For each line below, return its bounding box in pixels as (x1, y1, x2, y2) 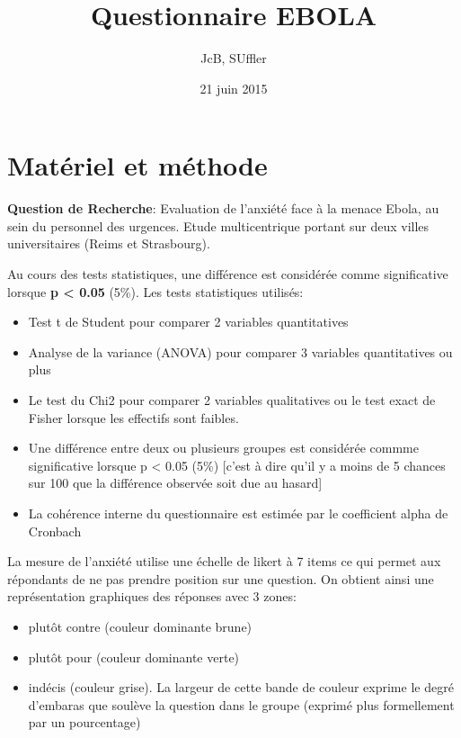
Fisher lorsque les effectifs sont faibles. (28, 408, 239, 427)
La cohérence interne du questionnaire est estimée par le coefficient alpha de (28, 503, 448, 522)
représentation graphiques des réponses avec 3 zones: (7, 587, 297, 606)
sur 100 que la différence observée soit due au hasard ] (28, 473, 323, 492)
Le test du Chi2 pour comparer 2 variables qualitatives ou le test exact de (28, 391, 436, 409)
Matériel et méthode (7, 147, 268, 184)
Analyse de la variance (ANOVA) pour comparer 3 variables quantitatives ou (28, 342, 453, 361)
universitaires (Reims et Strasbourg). (7, 234, 210, 253)
